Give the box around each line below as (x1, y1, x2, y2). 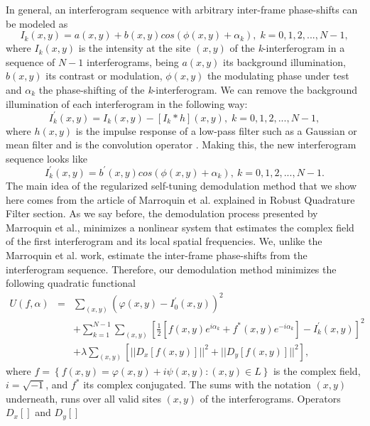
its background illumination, (223, 54, 346, 69)
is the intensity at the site (78, 40, 191, 55)
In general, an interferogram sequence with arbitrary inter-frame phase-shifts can (6, 2, 358, 16)
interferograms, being (86, 54, 179, 69)
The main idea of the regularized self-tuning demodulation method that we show (6, 177, 357, 192)
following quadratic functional (6, 275, 136, 290)
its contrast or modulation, (45, 68, 163, 83)
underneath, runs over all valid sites (6, 390, 161, 405)
